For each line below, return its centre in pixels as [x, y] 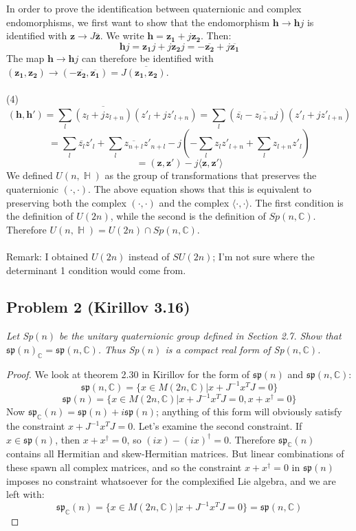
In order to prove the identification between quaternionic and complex [154, 9]
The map [25, 58]
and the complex [194, 202]
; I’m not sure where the [264, 256]
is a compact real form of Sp [225, 349]
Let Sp [20, 336]
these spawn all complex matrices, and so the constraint [124, 467]
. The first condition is [296, 202]
